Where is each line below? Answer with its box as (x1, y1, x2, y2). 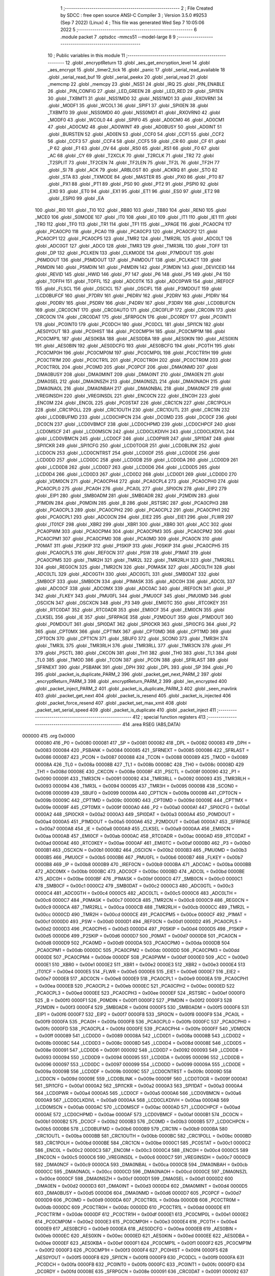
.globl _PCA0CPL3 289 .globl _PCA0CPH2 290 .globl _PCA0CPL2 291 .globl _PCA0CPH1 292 (35, 507, 230, 513)
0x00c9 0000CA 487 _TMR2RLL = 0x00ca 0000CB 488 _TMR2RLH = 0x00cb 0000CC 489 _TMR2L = (35, 904, 250, 911)
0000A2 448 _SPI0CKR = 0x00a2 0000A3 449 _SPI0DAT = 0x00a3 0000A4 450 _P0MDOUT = (35, 812, 235, 818)
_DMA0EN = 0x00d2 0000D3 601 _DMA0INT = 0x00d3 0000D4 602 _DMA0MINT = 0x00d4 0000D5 (35, 1183, 248, 1189)
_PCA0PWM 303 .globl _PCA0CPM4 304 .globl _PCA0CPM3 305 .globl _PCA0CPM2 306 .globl (35, 528, 235, 534)
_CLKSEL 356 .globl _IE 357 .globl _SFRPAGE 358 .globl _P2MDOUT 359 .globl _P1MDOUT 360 (35, 614, 234, 620)
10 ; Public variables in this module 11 (47, 53, 125, 59)
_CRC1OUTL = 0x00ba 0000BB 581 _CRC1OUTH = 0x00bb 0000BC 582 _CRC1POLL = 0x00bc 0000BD (35, 1133, 252, 1139)
